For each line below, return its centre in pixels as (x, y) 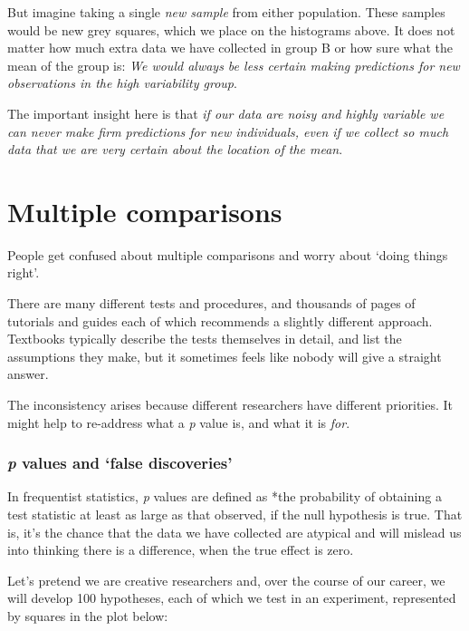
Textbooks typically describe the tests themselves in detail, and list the (205, 339)
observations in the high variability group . (122, 83)
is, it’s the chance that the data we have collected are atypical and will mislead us (234, 532)
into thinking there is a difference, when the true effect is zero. (181, 550)
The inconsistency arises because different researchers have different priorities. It (230, 405)
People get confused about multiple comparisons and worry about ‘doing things (228, 254)
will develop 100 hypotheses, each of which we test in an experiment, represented (232, 598)
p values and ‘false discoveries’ (120, 463)
